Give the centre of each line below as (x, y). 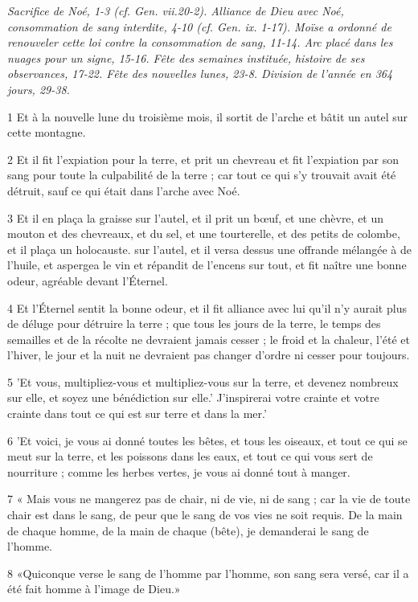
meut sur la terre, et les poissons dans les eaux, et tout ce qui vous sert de (190, 456)
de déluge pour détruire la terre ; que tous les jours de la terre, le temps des (194, 324)
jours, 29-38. (39, 89)
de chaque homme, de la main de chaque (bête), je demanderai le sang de (188, 530)
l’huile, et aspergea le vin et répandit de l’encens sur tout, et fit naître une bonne (207, 265)
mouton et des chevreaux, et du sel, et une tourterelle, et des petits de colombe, (204, 233)
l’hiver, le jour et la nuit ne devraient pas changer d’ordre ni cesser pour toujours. (209, 355)
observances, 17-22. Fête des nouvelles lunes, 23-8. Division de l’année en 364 (200, 74)
